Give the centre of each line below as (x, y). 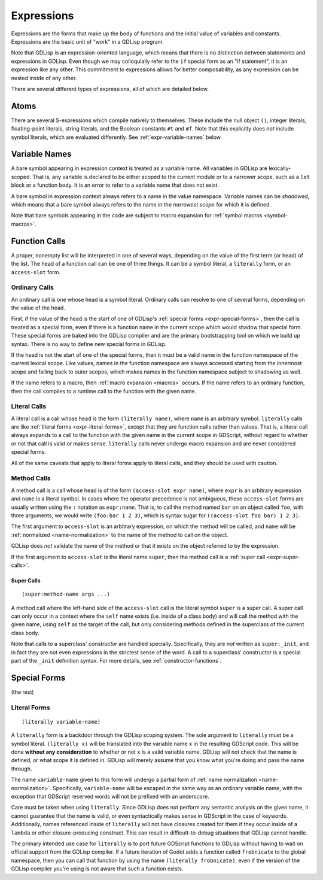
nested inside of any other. (44, 78)
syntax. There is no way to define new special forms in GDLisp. (89, 344)
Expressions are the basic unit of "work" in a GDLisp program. (88, 41)
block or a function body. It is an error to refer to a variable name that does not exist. (115, 185)
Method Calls (31, 478)
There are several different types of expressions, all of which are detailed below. (110, 89)
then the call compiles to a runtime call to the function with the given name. (104, 391)
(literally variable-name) (61, 722)
